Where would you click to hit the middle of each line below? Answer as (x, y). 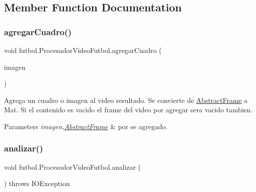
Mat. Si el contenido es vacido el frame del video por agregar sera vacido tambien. (128, 110)
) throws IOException (37, 183)
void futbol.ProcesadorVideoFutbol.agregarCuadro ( (83, 50)
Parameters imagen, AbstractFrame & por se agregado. (86, 126)
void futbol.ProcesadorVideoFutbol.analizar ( (73, 167)
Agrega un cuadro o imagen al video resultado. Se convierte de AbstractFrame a (126, 100)
